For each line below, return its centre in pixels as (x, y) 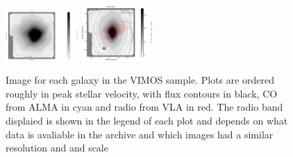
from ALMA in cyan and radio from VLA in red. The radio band (144, 107)
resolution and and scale (57, 148)
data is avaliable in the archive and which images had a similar (140, 134)
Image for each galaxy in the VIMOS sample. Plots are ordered (140, 80)
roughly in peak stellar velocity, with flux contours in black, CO (142, 93)
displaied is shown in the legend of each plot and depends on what (147, 120)
